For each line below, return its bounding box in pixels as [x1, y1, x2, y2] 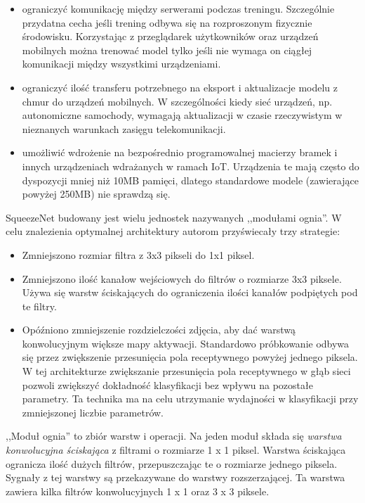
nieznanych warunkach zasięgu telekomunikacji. [22, 121, 226, 136]
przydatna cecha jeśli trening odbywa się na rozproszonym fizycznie [22, 15, 312, 30]
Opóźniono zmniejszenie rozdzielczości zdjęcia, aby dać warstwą [22, 322, 296, 337]
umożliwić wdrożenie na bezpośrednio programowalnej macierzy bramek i [22, 145, 338, 160]
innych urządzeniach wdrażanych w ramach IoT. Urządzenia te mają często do [22, 158, 359, 173]
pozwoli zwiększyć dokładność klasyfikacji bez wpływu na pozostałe [22, 377, 313, 392]
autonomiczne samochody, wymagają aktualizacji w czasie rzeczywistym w [22, 108, 343, 122]
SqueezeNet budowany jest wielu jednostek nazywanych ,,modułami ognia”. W [6, 210, 342, 224]
